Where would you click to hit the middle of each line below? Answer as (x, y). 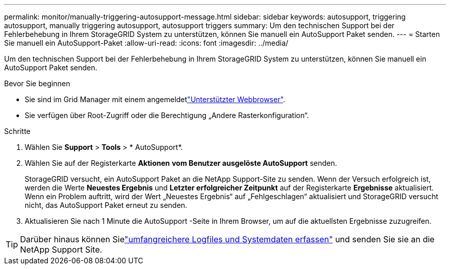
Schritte (17, 131)
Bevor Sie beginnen (37, 83)
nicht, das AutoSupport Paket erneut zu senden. (106, 205)
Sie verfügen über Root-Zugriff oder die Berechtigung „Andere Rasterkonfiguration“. (167, 115)
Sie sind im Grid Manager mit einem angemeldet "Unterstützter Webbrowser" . (155, 99)
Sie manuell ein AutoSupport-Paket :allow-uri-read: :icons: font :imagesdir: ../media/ (146, 43)
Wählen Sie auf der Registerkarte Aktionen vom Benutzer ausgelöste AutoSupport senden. (181, 163)
